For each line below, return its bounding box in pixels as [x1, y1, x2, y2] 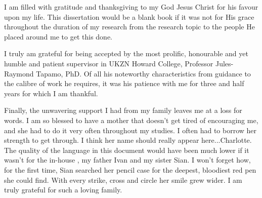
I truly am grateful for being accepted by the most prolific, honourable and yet [4, 48, 248, 59]
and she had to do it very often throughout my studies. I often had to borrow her [4, 125, 257, 135]
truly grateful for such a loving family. [4, 184, 122, 195]
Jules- [215, 58, 234, 68]
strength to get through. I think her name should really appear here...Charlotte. [4, 135, 252, 145]
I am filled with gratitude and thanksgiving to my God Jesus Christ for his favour [4, 2, 258, 12]
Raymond [4, 68, 34, 78]
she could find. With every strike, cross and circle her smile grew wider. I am [4, 174, 242, 185]
